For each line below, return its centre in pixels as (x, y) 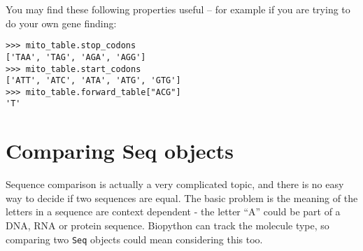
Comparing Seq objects (120, 151)
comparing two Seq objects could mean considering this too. (134, 239)
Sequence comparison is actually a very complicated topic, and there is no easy (175, 184)
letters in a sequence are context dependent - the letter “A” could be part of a (173, 211)
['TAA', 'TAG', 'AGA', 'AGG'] (76, 57)
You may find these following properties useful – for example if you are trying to (178, 9)
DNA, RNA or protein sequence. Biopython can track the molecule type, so (168, 225)
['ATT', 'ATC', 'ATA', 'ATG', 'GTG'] (93, 81)
